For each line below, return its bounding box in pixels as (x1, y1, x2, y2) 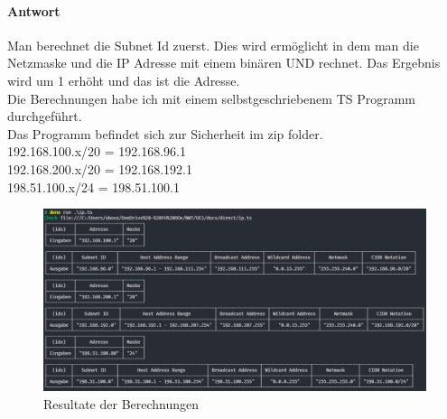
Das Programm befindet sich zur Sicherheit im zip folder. (7, 124, 323, 143)
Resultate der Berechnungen (43, 394, 200, 413)
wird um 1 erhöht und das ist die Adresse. (7, 70, 240, 89)
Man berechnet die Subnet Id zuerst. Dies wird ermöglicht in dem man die (7, 35, 419, 54)
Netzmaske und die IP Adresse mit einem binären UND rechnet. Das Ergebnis (7, 53, 441, 72)
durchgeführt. (7, 107, 82, 126)
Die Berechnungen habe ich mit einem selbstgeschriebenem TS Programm (7, 88, 416, 107)
